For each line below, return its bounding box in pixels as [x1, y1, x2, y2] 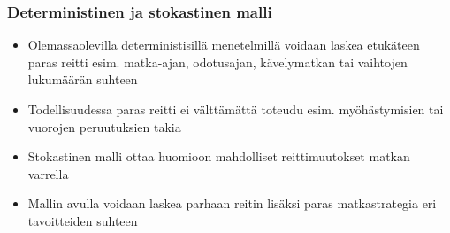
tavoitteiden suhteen [27, 211, 138, 229]
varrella [27, 164, 69, 183]
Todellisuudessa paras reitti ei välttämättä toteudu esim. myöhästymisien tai [27, 100, 444, 118]
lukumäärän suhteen [27, 70, 138, 89]
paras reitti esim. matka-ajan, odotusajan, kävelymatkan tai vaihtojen [27, 52, 408, 71]
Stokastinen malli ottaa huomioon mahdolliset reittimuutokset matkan [27, 147, 410, 166]
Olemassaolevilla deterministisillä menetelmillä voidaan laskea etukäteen [27, 35, 420, 54]
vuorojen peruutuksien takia [27, 117, 181, 136]
